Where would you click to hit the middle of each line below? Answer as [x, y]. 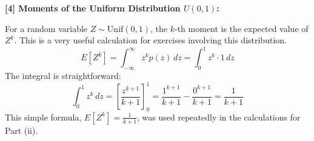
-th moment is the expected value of [242, 28]
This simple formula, [43, 117]
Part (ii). [22, 130]
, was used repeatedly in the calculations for [219, 117]
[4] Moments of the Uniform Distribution [93, 8]
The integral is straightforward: [63, 76]
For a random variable [46, 28]
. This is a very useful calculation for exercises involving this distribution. [150, 40]
